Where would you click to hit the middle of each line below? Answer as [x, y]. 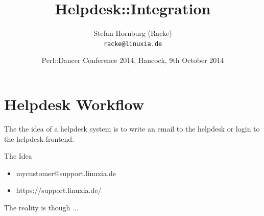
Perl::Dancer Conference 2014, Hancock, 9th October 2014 [133, 60]
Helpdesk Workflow [74, 104]
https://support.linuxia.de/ [59, 190]
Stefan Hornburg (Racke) [133, 33]
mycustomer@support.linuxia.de [66, 173]
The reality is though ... [41, 207]
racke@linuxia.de [133, 44]
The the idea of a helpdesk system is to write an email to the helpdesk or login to [132, 128]
